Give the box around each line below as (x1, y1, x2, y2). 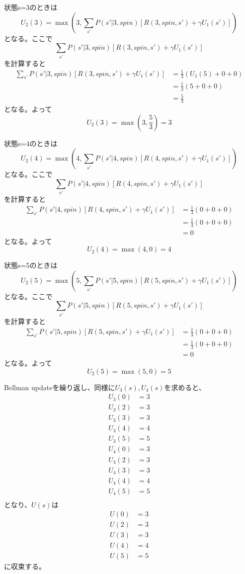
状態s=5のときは (4, 260, 58, 270)
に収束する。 (4, 561, 46, 572)
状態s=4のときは (4, 138, 58, 148)
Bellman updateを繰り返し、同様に (4, 382, 115, 392)
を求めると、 (164, 382, 206, 392)
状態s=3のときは (4, 2, 58, 12)
